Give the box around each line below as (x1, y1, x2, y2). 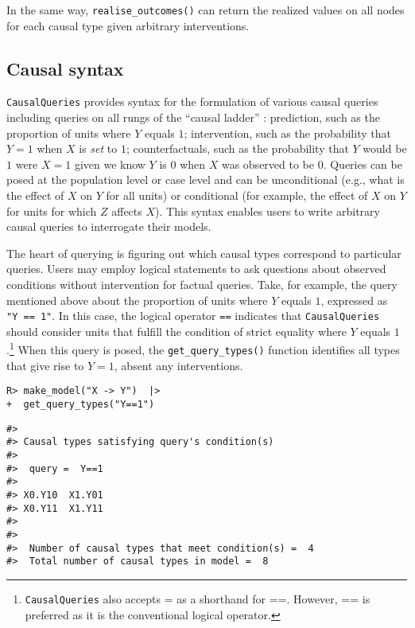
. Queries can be (323, 155, 402, 172)
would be (363, 140, 407, 157)
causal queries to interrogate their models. (6, 218, 211, 235)
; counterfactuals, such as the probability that (126, 140, 349, 157)
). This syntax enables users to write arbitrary (155, 202, 380, 219)
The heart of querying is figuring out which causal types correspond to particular (6, 244, 401, 261)
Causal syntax (6, 56, 124, 80)
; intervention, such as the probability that (184, 124, 391, 141)
